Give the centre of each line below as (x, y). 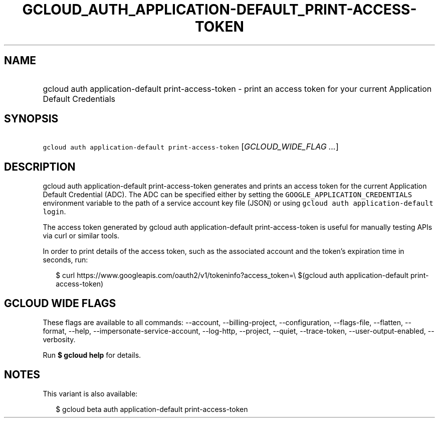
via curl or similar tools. (81, 236)
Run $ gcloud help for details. (92, 355)
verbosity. (59, 340)
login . (54, 212)
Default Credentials (79, 99)
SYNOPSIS (31, 119)
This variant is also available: (90, 393)
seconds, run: (65, 260)
